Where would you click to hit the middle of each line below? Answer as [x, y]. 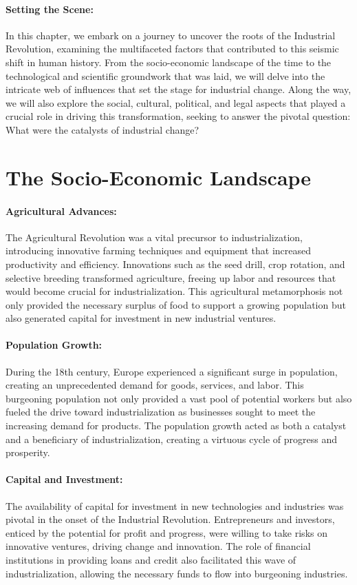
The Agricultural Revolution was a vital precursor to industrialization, [154, 237]
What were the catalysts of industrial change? [102, 129]
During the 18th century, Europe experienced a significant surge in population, [172, 371]
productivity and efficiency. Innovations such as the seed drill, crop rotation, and [175, 264]
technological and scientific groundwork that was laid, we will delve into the [165, 75]
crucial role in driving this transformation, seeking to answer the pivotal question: [178, 116]
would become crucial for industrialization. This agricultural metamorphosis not [174, 291]
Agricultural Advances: [61, 211]
